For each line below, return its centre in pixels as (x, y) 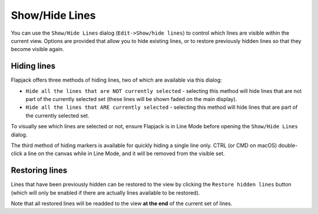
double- (288, 145)
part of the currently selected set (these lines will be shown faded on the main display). (131, 99)
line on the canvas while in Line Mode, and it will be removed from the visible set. (126, 153)
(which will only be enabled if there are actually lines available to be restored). (105, 193)
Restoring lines (39, 170)
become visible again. (37, 49)
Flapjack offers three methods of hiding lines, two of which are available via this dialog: (116, 80)
